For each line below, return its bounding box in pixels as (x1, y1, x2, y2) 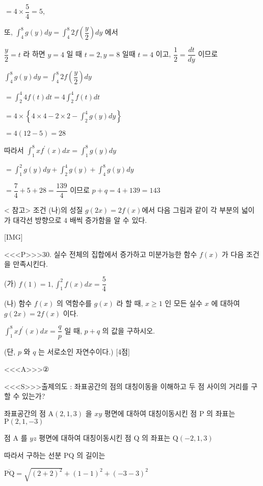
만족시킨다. (13, 259, 48, 269)
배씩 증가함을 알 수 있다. (69, 214, 147, 225)
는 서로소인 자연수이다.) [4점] (38, 346, 130, 357)
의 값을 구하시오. (102, 325, 155, 336)
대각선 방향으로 (13, 214, 62, 225)
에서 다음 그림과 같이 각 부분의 (142, 204, 239, 215)
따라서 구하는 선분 (4, 449, 62, 460)
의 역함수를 (56, 298, 92, 309)
